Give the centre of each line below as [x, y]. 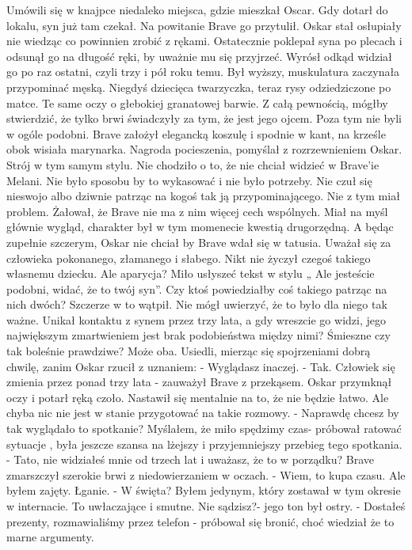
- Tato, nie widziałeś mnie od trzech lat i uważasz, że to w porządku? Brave [190, 459]
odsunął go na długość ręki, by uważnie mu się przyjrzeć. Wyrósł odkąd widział [199, 56]
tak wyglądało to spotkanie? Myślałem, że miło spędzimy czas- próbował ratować [204, 429]
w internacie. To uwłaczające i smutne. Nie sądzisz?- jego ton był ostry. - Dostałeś [206, 506]
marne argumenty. [50, 537]
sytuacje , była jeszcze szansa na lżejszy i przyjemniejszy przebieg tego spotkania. [204, 444]
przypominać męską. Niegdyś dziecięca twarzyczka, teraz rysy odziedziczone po [199, 87]
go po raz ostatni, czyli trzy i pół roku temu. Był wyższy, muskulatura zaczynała [203, 72]
